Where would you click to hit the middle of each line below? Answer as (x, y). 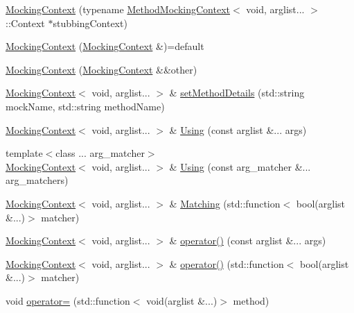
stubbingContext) (90, 23)
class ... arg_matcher (100, 153)
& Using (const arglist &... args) (238, 129)
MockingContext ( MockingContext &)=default (105, 46)
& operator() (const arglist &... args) (248, 240)
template (24, 153)
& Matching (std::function (225, 203)
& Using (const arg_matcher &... (240, 166)
